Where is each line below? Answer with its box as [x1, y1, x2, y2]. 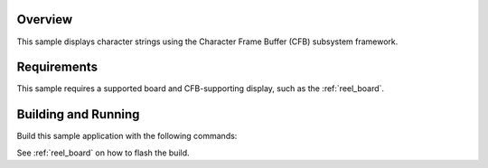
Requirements [16, 60, 99, 75]
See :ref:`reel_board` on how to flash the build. [16, 147, 190, 158]
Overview [16, 12, 73, 27]
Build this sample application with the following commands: [16, 131, 238, 142]
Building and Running [16, 107, 140, 122]
